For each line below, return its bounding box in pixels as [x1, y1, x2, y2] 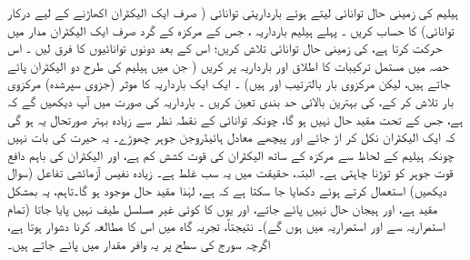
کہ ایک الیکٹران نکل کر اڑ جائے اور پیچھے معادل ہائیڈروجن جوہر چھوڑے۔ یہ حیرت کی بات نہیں [7, 127, 455, 146]
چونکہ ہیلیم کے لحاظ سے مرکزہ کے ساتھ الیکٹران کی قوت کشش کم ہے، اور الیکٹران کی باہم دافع [7, 145, 455, 164]
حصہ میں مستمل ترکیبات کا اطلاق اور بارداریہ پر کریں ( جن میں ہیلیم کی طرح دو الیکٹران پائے [7, 55, 449, 75]
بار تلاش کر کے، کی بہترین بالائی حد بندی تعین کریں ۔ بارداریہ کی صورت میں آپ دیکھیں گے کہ [7, 91, 454, 110]
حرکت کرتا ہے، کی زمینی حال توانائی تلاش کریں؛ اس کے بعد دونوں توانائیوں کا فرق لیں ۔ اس [7, 38, 443, 57]
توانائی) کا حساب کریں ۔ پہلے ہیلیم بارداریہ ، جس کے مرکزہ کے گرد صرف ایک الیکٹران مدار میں [7, 20, 455, 39]
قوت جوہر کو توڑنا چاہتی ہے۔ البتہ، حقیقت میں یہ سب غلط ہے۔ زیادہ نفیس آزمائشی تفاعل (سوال [7, 163, 454, 182]
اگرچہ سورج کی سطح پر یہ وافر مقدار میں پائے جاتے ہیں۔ [7, 234, 271, 253]
